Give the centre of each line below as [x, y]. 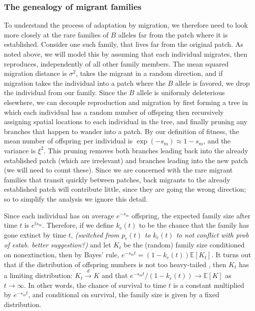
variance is [20, 150]
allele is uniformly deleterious [181, 92]
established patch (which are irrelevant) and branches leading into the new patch [126, 160]
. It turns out [231, 255]
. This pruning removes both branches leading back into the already [146, 150]
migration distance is [35, 73]
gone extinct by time [35, 234]
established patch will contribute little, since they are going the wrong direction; [125, 189]
